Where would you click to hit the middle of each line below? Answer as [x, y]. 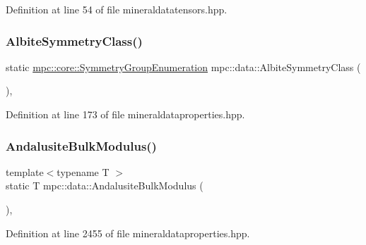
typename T [83, 171]
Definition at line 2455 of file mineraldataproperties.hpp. [128, 233]
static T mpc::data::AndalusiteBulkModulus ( [105, 186]
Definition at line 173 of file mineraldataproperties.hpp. [125, 114]
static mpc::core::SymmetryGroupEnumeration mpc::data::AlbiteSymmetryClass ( [183, 67]
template [25, 171]
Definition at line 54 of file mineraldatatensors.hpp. [117, 9]
